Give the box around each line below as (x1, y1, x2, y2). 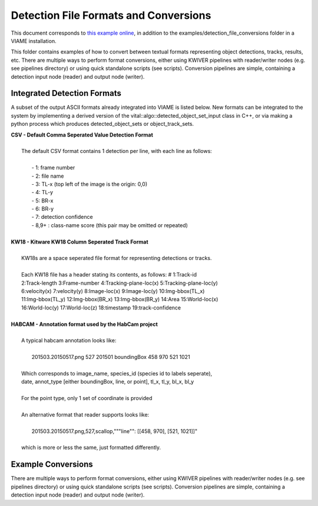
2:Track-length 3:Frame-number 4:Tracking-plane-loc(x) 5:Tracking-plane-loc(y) (21, 279, 218, 287)
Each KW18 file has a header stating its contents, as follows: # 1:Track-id (21, 271, 197, 278)
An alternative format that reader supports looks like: (21, 411, 150, 418)
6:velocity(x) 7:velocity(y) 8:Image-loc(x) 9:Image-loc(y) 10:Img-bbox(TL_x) (21, 288, 205, 294)
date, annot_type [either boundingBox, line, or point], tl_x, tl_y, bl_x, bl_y (21, 378, 194, 385)
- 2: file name (31, 172, 64, 179)
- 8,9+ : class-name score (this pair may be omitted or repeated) (31, 221, 188, 229)
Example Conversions (11, 460, 94, 470)
